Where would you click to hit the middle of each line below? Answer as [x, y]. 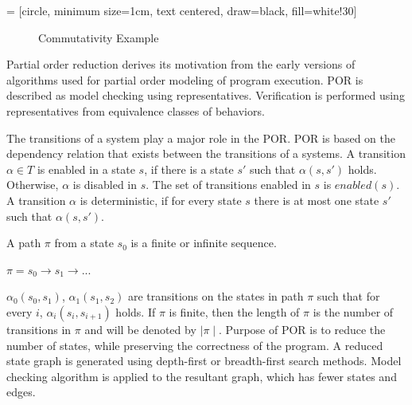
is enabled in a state [86, 169]
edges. [21, 392]
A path [24, 243]
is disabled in [105, 185]
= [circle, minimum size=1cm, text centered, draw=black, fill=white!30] [182, 10]
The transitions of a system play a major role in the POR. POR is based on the [201, 138]
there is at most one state [317, 200]
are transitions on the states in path [216, 296]
